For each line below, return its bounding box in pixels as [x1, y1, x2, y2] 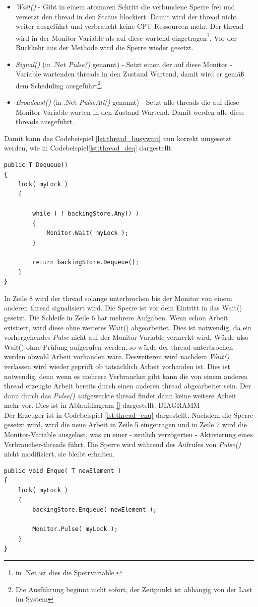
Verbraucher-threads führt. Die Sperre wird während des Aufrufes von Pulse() [4, 439, 241, 449]
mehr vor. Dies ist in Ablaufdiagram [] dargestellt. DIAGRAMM [4, 400, 200, 410]
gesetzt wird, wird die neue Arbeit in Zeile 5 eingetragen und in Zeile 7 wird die [4, 419, 247, 430]
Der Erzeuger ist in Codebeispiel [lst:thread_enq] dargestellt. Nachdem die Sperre [4, 409, 253, 420]
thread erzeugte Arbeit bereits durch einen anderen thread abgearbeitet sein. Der [4, 380, 251, 391]
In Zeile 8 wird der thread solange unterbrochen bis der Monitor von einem [4, 293, 232, 303]
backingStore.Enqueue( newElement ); [32, 506, 157, 514]
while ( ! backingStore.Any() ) [32, 210, 139, 217]
